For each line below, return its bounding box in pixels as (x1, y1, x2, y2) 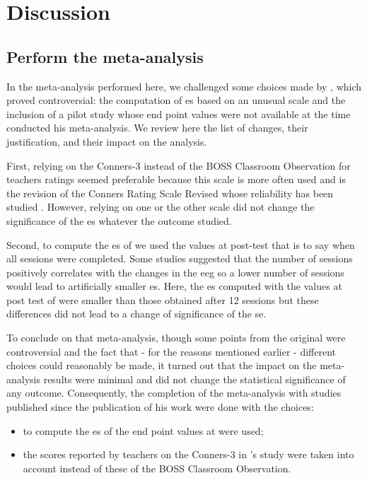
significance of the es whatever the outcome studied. (6, 213, 232, 228)
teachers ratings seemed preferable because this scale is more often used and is (6, 172, 346, 187)
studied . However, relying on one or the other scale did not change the (6, 199, 315, 214)
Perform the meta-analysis (6, 45, 204, 67)
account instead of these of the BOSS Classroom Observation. (23, 460, 291, 475)
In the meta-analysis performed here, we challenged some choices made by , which (6, 78, 362, 93)
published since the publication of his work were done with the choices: (6, 400, 314, 414)
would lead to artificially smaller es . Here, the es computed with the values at (6, 279, 342, 293)
